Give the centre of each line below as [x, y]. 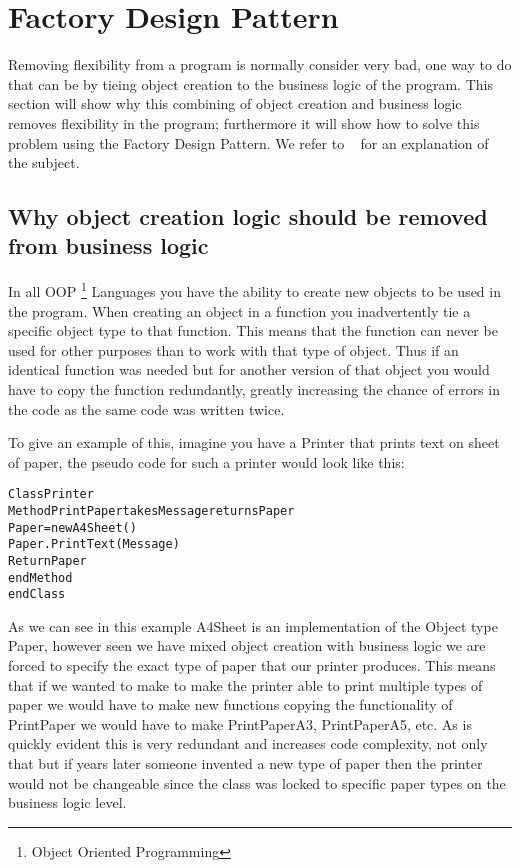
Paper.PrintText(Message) [94, 544]
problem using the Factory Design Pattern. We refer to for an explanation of [248, 142]
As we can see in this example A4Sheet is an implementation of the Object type [253, 625]
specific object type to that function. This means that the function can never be [253, 330]
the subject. [44, 162]
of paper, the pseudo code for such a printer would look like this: [206, 461]
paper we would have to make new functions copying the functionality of [230, 704]
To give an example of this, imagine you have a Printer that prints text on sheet [254, 442]
